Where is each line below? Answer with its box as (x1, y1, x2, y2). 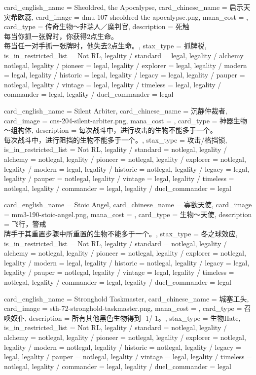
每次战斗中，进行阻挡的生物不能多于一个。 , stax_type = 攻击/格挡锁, (4, 134, 227, 145)
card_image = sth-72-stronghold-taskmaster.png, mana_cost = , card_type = (4, 303, 242, 313)
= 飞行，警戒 (4, 219, 46, 229)
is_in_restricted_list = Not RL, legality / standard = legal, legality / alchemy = (4, 50, 252, 60)
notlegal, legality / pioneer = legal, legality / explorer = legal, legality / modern (4, 60, 247, 70)
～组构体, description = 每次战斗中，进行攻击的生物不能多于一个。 (4, 125, 217, 135)
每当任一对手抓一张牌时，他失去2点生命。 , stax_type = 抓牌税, (4, 40, 207, 51)
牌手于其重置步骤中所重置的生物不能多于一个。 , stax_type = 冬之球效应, (4, 228, 238, 239)
